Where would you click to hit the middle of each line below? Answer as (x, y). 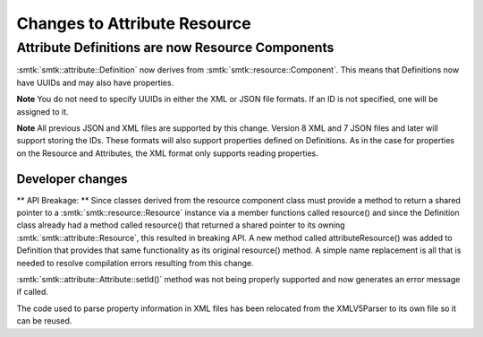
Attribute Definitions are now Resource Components (175, 48)
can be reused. (44, 321)
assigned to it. (42, 111)
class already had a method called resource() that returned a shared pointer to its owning (181, 225)
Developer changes (72, 179)
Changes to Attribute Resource (134, 23)
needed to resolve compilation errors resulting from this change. (135, 263)
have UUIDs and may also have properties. (95, 82)
